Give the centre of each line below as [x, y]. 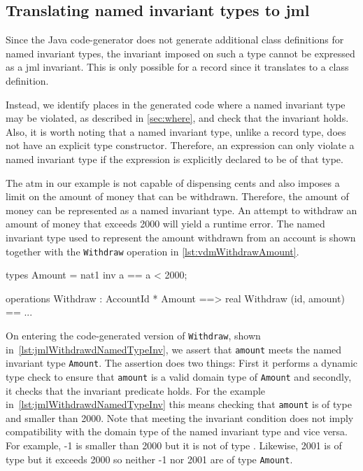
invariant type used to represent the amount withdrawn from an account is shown [181, 237]
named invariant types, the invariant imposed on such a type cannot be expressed [180, 53]
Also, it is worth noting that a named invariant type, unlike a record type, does [176, 131]
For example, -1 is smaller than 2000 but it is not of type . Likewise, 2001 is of [174, 445]
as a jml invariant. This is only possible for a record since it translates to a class [177, 67]
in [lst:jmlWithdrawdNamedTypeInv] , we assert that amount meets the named [174, 349]
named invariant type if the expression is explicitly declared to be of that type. [175, 159]
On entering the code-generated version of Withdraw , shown [133, 335]
